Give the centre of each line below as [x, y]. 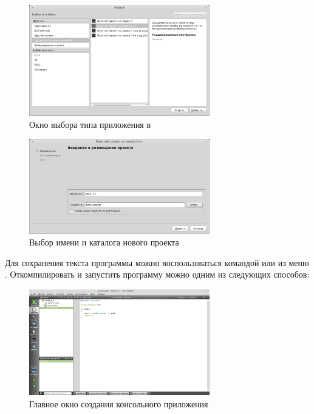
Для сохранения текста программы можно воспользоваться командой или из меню [157, 262]
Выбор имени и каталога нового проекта [104, 242]
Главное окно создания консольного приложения [119, 403]
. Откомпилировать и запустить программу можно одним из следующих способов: [157, 274]
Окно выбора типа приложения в [90, 124]
